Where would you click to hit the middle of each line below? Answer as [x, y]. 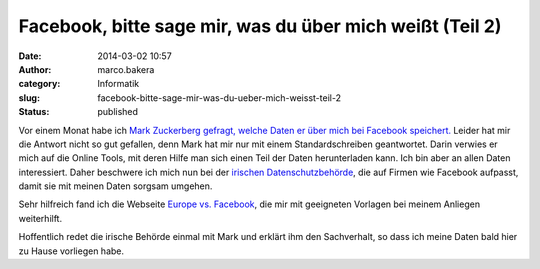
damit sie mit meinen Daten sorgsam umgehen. [115, 186]
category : [39, 84]
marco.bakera [126, 69]
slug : [29, 97]
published [118, 112]
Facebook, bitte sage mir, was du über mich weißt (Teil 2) [260, 26]
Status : [34, 112]
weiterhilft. [40, 218]
